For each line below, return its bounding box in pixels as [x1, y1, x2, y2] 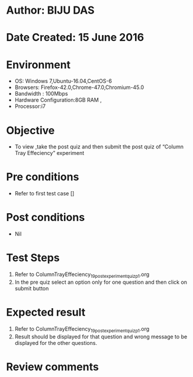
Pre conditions [6, 170, 79, 184]
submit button [14, 284, 49, 292]
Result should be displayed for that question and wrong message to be [14, 333, 188, 340]
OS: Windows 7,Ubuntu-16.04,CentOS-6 [14, 78, 112, 85]
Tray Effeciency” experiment [14, 150, 85, 157]
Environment [6, 58, 71, 71]
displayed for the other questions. [14, 339, 98, 346]
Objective [6, 123, 55, 137]
